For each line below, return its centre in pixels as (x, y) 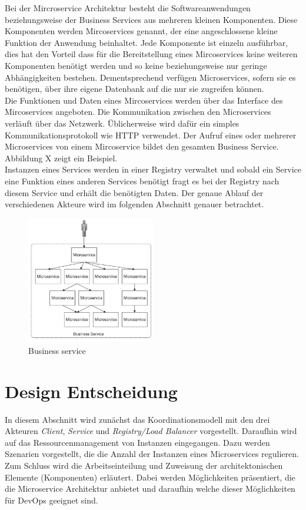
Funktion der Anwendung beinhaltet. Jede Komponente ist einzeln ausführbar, (147, 42)
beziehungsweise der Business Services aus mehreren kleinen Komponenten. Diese (151, 19)
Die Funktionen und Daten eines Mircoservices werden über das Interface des (144, 100)
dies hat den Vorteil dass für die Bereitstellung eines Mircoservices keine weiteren (151, 54)
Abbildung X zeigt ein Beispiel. (61, 158)
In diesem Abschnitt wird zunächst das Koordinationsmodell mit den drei (137, 419)
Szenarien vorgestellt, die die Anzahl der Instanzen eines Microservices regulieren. (152, 454)
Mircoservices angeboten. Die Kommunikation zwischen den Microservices (138, 112)
